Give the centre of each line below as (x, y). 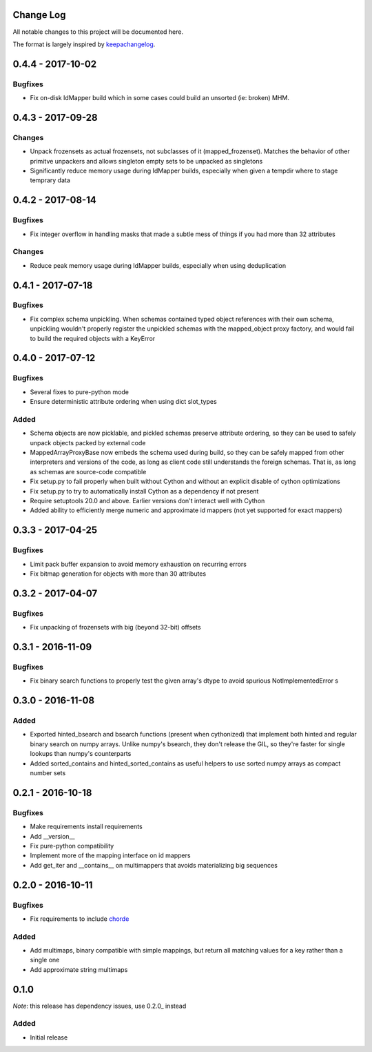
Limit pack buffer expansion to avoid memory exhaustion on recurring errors (138, 564)
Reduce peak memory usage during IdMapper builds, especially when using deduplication (158, 265)
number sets (48, 773)
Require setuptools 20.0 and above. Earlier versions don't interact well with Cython (147, 501)
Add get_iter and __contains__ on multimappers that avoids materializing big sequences (154, 865)
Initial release (49, 1037)
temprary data (50, 180)
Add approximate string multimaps (79, 969)
